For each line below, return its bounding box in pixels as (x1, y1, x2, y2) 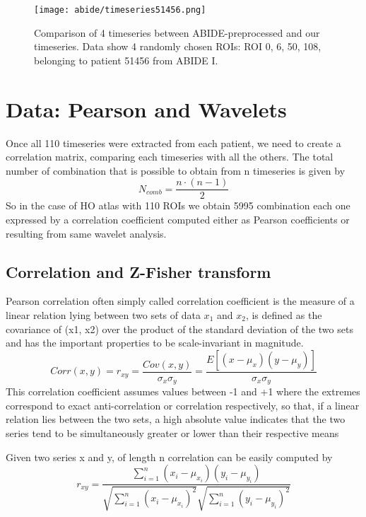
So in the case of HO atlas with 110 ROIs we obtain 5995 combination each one (6, 198, 350, 213)
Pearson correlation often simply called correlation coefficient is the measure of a (6, 294, 355, 308)
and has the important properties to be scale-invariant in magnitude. (6, 335, 304, 350)
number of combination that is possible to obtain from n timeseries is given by (6, 163, 346, 178)
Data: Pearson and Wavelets (6, 94, 287, 123)
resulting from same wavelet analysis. (6, 226, 167, 240)
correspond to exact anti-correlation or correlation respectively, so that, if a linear (6, 397, 360, 412)
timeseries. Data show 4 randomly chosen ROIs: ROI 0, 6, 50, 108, (34, 39, 321, 54)
